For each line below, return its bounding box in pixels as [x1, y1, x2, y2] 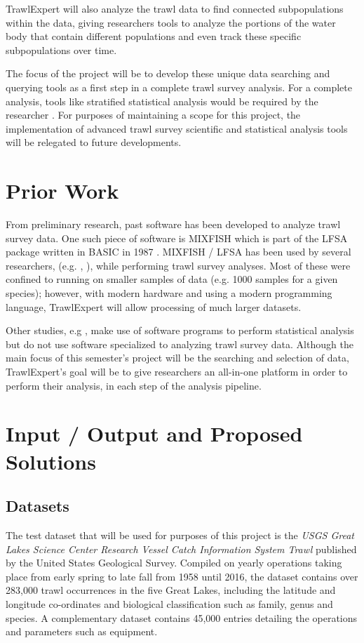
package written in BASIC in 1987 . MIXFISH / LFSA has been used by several [6, 244, 351, 259]
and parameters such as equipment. [6, 624, 158, 639]
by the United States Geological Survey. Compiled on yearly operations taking [6, 555, 342, 570]
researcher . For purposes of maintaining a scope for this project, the [6, 107, 301, 122]
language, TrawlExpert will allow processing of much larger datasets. [6, 299, 302, 314]
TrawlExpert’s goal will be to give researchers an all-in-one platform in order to [6, 364, 348, 378]
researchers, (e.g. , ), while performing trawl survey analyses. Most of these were [6, 258, 351, 272]
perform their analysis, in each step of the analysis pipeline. [6, 378, 262, 392]
